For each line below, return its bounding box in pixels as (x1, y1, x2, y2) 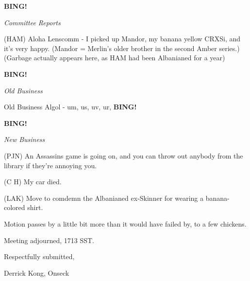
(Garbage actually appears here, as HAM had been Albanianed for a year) (4, 53, 225, 63)
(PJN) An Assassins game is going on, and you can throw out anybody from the (4, 150, 243, 160)
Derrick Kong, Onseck (4, 267, 69, 278)
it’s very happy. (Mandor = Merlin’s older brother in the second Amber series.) (4, 43, 240, 53)
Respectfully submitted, (4, 251, 75, 262)
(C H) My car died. (4, 176, 62, 187)
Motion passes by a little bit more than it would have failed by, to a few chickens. (4, 218, 247, 228)
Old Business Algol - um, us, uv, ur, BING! (4, 102, 137, 112)
